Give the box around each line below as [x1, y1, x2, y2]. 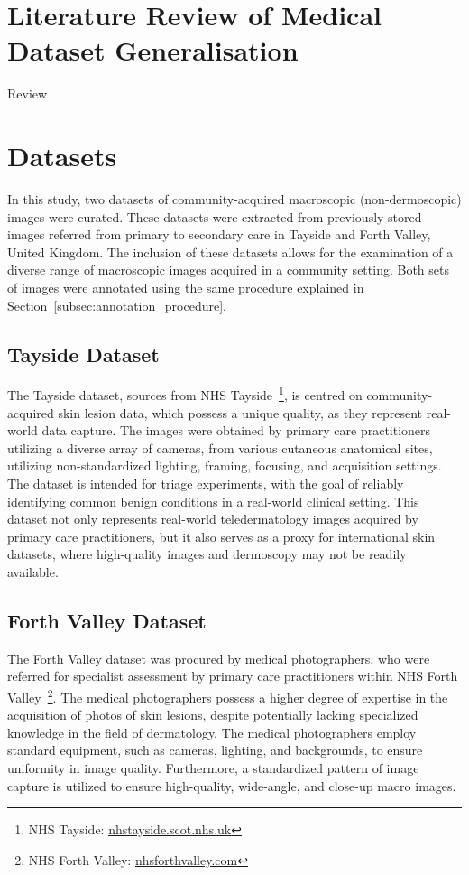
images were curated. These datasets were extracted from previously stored [7, 207, 422, 226]
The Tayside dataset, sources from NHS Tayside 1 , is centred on [7, 383, 363, 405]
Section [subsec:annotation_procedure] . [7, 295, 226, 314]
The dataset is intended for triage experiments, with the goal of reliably [7, 474, 404, 493]
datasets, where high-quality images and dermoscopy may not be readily [7, 545, 407, 563]
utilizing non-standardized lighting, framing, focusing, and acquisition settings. [7, 456, 442, 475]
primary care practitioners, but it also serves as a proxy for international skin [7, 526, 436, 545]
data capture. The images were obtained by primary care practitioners [41, 421, 431, 440]
